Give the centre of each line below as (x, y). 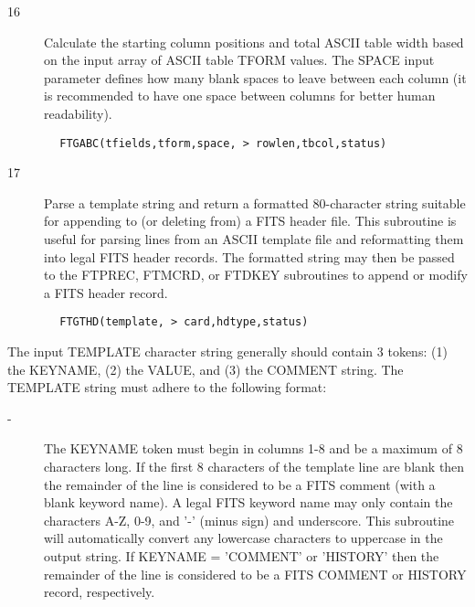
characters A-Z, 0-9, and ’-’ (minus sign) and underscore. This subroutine (249, 520)
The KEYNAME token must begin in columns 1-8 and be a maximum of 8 (253, 448)
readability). (78, 113)
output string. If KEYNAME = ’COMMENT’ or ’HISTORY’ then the (242, 555)
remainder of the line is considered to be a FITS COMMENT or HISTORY (255, 574)
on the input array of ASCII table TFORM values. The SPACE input (239, 60)
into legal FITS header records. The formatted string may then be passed (249, 256)
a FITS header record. (106, 292)
